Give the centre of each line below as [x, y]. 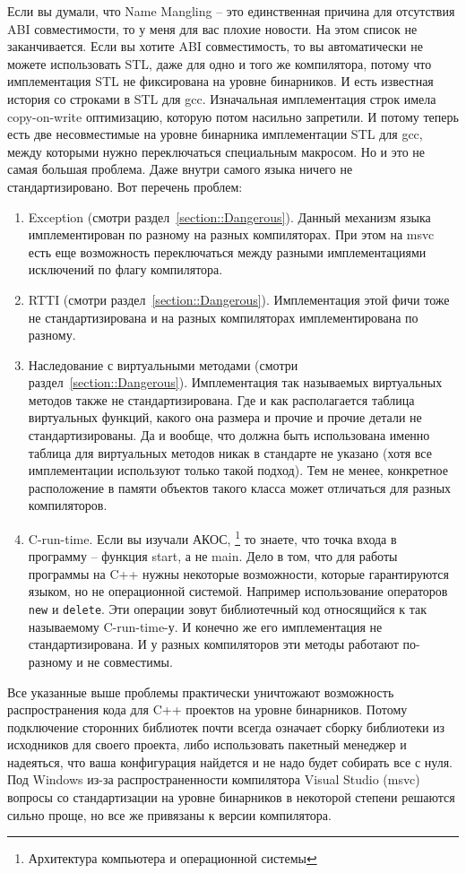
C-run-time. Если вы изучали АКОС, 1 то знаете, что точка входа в [212, 537]
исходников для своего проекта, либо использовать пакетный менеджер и [207, 744]
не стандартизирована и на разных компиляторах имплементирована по [223, 317]
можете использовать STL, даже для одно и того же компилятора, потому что [220, 63]
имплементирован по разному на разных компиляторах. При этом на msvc [231, 234]
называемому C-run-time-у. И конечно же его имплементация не [205, 626]
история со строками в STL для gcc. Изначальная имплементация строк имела [222, 98]
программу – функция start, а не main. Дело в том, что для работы [213, 556]
